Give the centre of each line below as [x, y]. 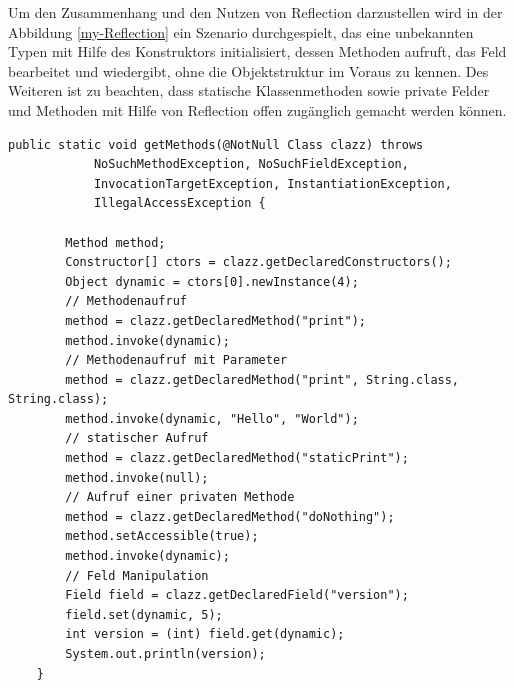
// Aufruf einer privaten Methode [180, 497]
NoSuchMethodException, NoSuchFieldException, [251, 164]
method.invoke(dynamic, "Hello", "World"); [212, 418]
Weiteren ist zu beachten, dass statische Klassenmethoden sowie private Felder [249, 90]
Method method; [115, 242]
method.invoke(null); [137, 477]
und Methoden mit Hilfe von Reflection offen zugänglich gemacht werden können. [257, 109]
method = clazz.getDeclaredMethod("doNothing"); [230, 516]
